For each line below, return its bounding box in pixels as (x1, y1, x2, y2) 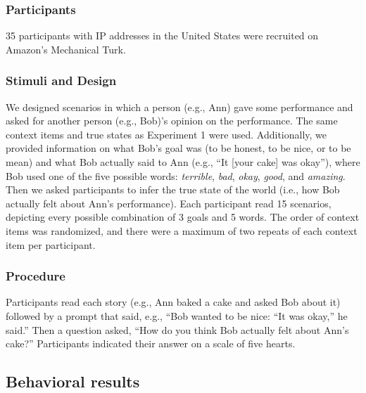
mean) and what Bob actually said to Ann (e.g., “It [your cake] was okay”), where (6, 155, 360, 169)
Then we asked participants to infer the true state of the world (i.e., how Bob (6, 182, 340, 197)
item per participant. (6, 237, 96, 252)
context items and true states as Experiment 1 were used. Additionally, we (6, 127, 327, 141)
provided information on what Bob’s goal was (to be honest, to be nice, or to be (6, 141, 351, 155)
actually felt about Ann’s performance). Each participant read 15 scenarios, (6, 195, 332, 210)
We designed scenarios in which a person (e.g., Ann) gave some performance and (6, 99, 353, 114)
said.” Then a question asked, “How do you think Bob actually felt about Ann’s (6, 322, 349, 337)
